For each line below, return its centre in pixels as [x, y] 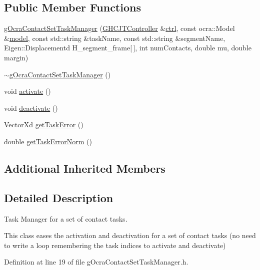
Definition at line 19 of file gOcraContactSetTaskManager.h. [96, 262]
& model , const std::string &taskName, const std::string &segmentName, [115, 38]
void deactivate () [31, 108]
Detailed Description [59, 197]
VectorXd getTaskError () [44, 125]
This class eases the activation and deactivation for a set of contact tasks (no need [130, 235]
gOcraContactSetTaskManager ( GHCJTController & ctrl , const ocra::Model [119, 28]
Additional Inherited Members [85, 168]
